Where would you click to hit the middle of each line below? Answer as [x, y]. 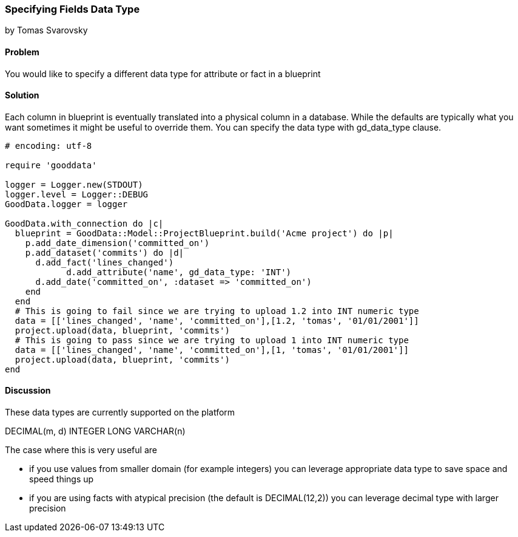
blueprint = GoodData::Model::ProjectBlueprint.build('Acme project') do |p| [204, 233]
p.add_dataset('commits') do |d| [105, 252]
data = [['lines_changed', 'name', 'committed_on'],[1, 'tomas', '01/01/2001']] [212, 350]
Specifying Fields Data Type [72, 9]
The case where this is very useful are [81, 450]
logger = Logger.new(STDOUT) [74, 184]
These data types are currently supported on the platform [120, 412]
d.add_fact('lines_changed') [105, 262]
